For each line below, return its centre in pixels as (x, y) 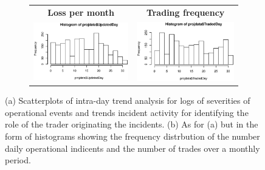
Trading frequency (185, 12)
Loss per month (81, 12)
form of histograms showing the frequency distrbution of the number (132, 136)
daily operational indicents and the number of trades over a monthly (132, 148)
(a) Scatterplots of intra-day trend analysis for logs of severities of (128, 100)
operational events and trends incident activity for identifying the (127, 112)
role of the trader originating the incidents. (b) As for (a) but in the (132, 124)
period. (18, 160)
